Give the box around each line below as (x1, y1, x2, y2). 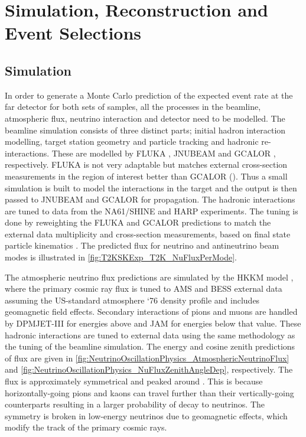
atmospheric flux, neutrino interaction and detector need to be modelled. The (5, 112, 285, 124)
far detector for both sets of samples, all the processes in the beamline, (5, 100, 261, 113)
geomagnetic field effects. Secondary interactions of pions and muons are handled (5, 305, 298, 318)
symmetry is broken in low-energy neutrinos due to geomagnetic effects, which (5, 409, 288, 422)
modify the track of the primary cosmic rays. (5, 421, 167, 433)
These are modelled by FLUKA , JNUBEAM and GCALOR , (51, 146, 276, 159)
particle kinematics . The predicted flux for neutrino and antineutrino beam (5, 239, 279, 252)
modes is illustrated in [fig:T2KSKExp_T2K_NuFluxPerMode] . (5, 251, 237, 263)
